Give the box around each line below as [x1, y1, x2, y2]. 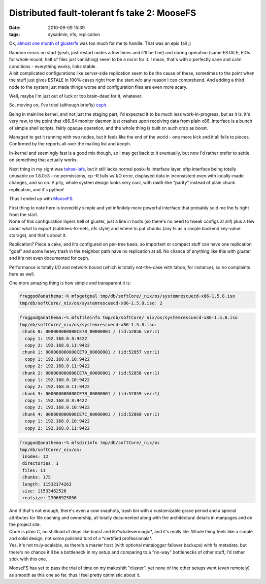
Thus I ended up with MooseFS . [9, 196, 74, 202]
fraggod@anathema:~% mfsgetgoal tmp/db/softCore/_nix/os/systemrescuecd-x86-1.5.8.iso [19, 293, 235, 299]
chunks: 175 [22, 475, 51, 480]
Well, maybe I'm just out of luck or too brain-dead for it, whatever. [9, 93, 143, 99]
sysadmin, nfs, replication [48, 31, 100, 37]
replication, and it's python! [9, 186, 65, 192]
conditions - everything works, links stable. [9, 63, 97, 69]
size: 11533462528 [22, 488, 66, 494]
